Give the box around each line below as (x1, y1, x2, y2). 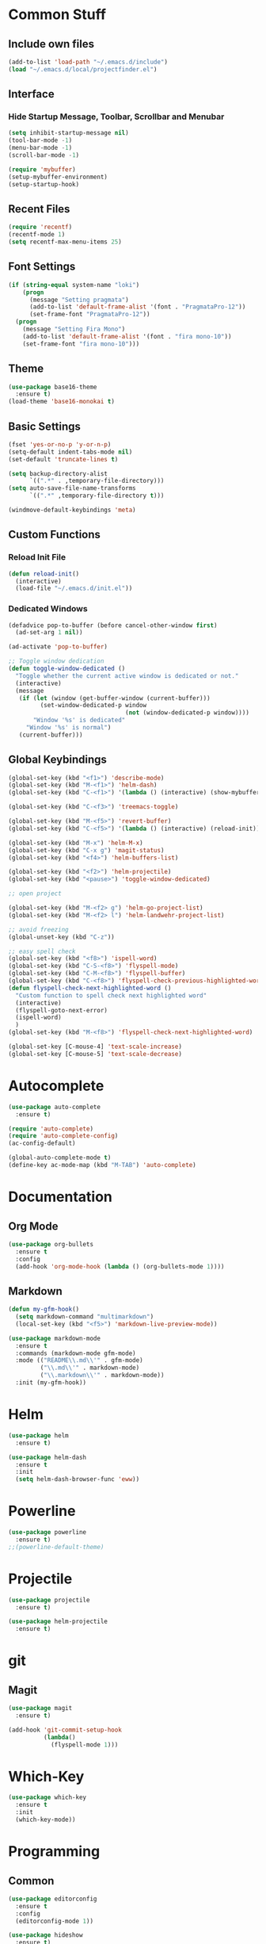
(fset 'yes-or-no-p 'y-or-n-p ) (8, 440, 112, 449)
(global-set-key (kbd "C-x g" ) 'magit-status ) (8, 846, 165, 854)
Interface (8, 87, 55, 101)
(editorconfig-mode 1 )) (15, 1917, 93, 1925)
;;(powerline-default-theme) (8, 1543, 104, 1551)
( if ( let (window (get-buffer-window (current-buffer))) (18, 694, 211, 702)
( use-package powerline (8, 1529, 87, 1536)
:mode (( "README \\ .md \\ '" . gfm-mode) (15, 1357, 144, 1364)
